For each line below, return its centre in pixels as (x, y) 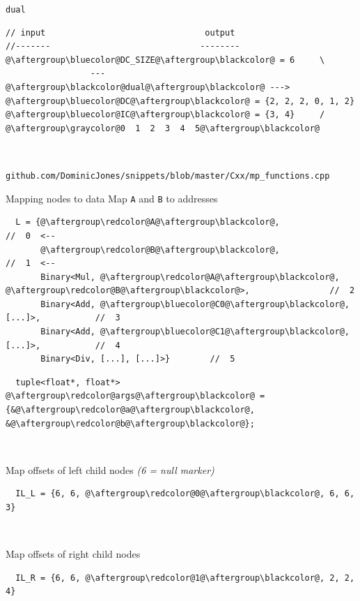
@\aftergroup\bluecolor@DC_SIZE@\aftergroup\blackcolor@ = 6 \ (165, 60)
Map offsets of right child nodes (73, 554)
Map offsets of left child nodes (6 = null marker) (110, 469)
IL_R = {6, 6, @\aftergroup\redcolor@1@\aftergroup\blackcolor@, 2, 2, (185, 578)
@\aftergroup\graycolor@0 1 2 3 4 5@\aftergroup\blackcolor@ (163, 128)
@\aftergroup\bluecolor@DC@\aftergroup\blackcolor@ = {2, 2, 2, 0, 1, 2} (180, 101)
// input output (120, 32)
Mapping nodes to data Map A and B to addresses (112, 198)
